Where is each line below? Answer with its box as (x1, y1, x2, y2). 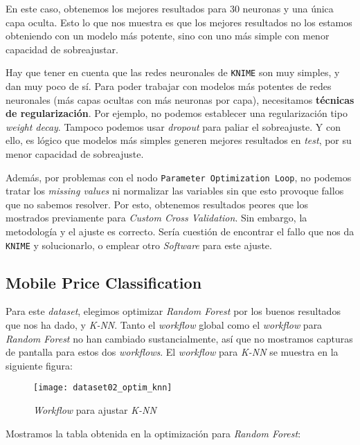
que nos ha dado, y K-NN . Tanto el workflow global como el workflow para (6, 318, 323, 332)
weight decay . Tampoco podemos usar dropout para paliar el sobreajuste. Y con (6, 119, 341, 134)
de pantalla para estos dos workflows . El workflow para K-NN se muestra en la (6, 345, 339, 359)
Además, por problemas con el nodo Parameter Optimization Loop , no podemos (6, 170, 352, 184)
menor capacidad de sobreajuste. (6, 147, 144, 161)
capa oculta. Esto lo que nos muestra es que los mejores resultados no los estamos (6, 15, 352, 29)
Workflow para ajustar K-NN (33, 403, 156, 417)
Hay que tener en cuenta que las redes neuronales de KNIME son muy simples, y (6, 65, 340, 80)
